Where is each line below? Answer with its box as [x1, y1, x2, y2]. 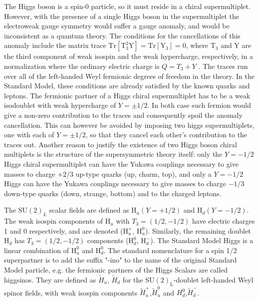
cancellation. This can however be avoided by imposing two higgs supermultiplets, [4, 119, 255, 130]
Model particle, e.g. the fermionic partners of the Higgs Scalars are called [4, 265, 228, 275]
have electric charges [192, 216, 255, 226]
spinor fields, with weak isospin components [4, 287, 138, 298]
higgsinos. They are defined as [4, 274, 96, 285]
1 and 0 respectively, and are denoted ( [4, 225, 123, 236]
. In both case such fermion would [147, 100, 252, 110]
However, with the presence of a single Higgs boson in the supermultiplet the [4, 10, 240, 21]
